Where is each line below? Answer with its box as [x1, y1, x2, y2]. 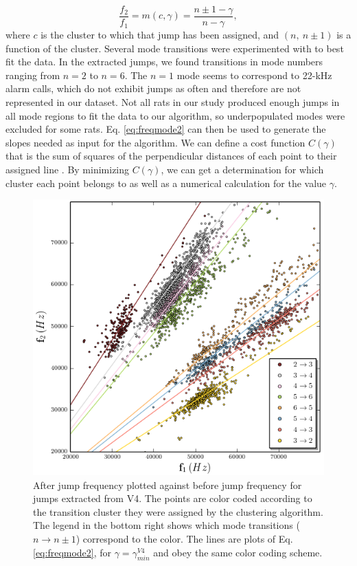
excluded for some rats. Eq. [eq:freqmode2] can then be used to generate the [5, 122, 326, 136]
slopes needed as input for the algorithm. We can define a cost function [5, 135, 306, 149]
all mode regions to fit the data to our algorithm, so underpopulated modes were [5, 108, 345, 122]
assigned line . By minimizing [5, 162, 130, 176]
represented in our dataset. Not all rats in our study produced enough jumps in [5, 95, 340, 109]
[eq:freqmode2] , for [33, 545, 112, 559]
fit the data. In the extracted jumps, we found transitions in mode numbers [5, 54, 323, 69]
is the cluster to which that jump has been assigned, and [41, 28, 279, 42]
